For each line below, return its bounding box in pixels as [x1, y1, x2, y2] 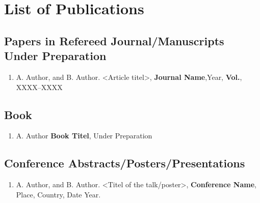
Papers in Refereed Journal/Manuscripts [4, 33, 224, 48]
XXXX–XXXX [16, 81, 63, 92]
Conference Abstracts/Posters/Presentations [4, 155, 245, 171]
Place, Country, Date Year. [16, 189, 101, 199]
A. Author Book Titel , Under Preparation [16, 130, 152, 141]
